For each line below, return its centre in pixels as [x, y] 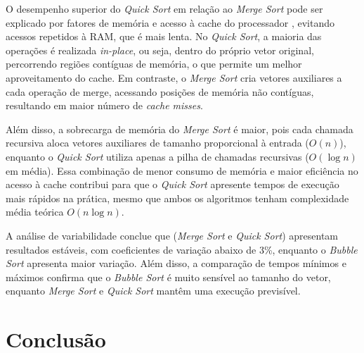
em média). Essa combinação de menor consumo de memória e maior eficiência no [182, 170]
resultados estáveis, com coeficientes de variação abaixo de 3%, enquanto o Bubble [182, 249]
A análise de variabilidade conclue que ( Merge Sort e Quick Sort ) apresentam [172, 235]
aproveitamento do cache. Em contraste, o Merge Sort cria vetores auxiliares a [174, 77]
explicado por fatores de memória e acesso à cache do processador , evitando [170, 22]
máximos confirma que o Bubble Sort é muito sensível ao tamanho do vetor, [168, 277]
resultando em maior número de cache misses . [104, 105]
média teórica [35, 212]
